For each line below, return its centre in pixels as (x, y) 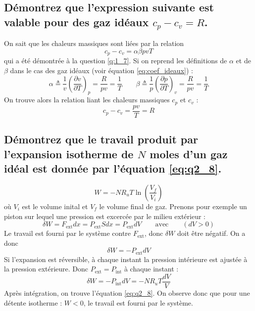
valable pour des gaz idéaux (76, 22)
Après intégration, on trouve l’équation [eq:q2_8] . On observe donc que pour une (127, 292)
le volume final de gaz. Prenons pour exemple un (173, 206)
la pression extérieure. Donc (46, 269)
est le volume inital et (55, 206)
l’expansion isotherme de (69, 154)
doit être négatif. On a (211, 233)
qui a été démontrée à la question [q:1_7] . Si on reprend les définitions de (116, 61)
